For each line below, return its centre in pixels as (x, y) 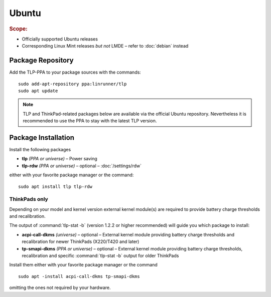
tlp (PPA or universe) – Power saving (59, 159)
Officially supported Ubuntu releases (60, 39)
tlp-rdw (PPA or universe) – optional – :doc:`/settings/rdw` (82, 166)
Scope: (18, 29)
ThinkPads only (29, 199)
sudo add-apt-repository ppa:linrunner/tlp (73, 84)
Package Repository (41, 60)
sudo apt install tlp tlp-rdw (55, 186)
